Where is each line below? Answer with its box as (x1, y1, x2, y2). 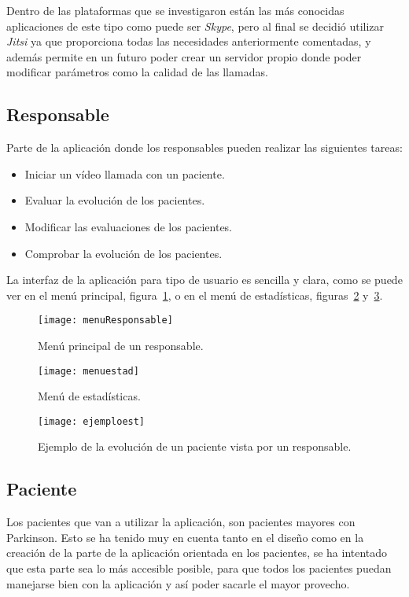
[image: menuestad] (38, 365, 139, 377)
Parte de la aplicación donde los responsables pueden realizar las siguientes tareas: (6, 139, 403, 156)
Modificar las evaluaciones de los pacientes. (24, 218, 233, 234)
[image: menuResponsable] (38, 315, 173, 326)
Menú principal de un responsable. (38, 337, 204, 353)
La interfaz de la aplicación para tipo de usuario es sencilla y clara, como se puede (6, 271, 403, 288)
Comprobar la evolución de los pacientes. (24, 245, 223, 261)
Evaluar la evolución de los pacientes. (24, 192, 205, 208)
